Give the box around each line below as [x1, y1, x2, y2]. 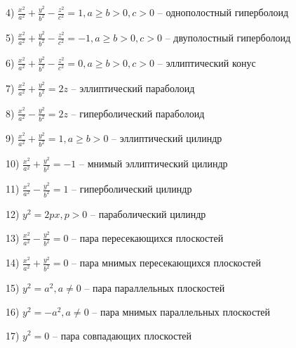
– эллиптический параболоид [71, 80, 195, 95]
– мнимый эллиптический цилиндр [79, 156, 228, 171]
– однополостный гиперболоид [157, 5, 289, 19]
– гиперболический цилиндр [72, 181, 192, 196]
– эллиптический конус [157, 55, 256, 70]
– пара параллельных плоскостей [84, 281, 225, 295]
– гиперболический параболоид [71, 105, 205, 120]
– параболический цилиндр [90, 207, 206, 221]
